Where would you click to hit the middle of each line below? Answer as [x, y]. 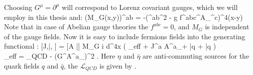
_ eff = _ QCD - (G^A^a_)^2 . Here [60, 55]
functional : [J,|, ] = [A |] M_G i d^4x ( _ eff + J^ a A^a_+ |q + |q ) [110, 46]
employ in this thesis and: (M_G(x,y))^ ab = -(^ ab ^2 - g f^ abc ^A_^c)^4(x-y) [124, 17]
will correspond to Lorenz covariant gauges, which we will [150, 7]
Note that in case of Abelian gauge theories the [76, 27]
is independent [227, 27]
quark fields [22, 65]
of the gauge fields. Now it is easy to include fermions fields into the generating [125, 36]
